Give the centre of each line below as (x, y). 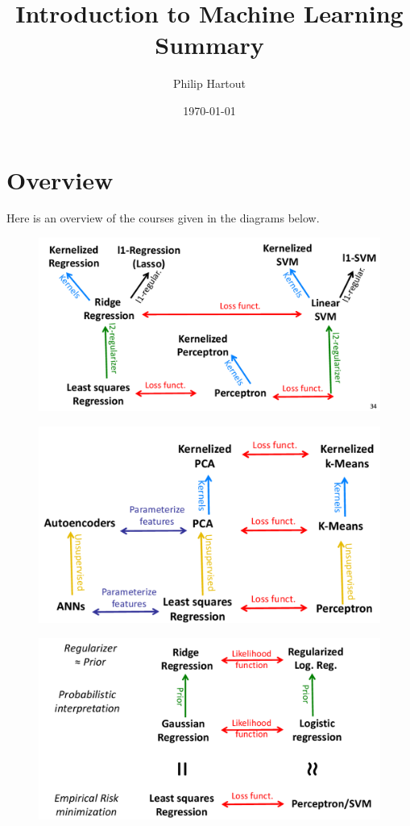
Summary (209, 45)
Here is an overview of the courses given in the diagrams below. (163, 218)
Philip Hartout (209, 83)
